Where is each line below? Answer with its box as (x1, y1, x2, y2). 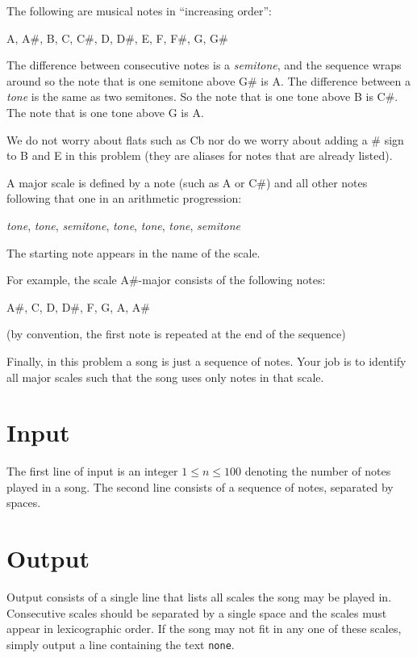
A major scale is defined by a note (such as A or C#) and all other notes (6, 174, 368, 191)
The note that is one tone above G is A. (6, 103, 204, 120)
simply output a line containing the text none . (6, 635, 235, 652)
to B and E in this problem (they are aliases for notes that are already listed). (6, 147, 393, 164)
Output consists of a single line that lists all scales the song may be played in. (6, 589, 392, 606)
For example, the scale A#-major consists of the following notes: (6, 271, 326, 288)
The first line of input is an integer (6, 463, 178, 480)
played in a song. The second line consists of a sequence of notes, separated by (6, 478, 394, 495)
